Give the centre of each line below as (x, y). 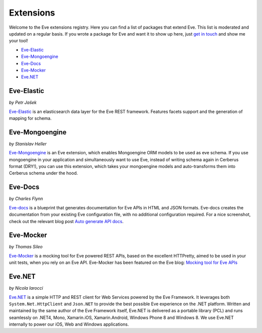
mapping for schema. (30, 118)
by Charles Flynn (26, 199)
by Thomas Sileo (26, 247)
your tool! (19, 41)
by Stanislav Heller (28, 144)
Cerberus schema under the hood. (43, 173)
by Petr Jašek (23, 103)
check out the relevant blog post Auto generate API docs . (66, 221)
